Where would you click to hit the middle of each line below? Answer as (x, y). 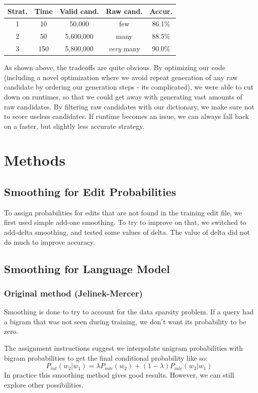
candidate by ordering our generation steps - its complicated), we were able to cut (129, 87)
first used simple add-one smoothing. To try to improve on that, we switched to (125, 222)
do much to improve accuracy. (50, 242)
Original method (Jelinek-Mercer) (74, 293)
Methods (35, 160)
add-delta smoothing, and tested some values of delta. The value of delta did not (127, 232)
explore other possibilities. (44, 384)
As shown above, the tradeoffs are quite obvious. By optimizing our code (115, 67)
